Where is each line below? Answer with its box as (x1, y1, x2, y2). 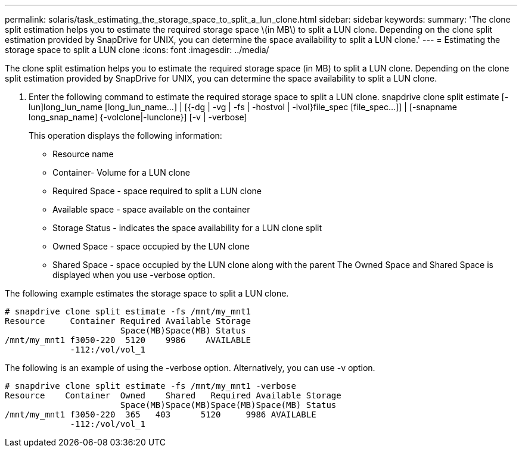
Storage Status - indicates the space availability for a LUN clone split (52, 223, 322, 233)
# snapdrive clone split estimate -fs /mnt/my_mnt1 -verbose (5, 381, 296, 391)
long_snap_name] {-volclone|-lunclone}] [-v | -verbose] (29, 112, 247, 122)
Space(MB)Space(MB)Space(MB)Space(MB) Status (120, 400, 337, 410)
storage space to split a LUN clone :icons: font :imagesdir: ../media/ (5, 45, 269, 55)
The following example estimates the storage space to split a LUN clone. (5, 288, 289, 298)
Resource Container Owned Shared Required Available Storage (5, 391, 341, 400)
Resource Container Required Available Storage (5, 316, 251, 326)
